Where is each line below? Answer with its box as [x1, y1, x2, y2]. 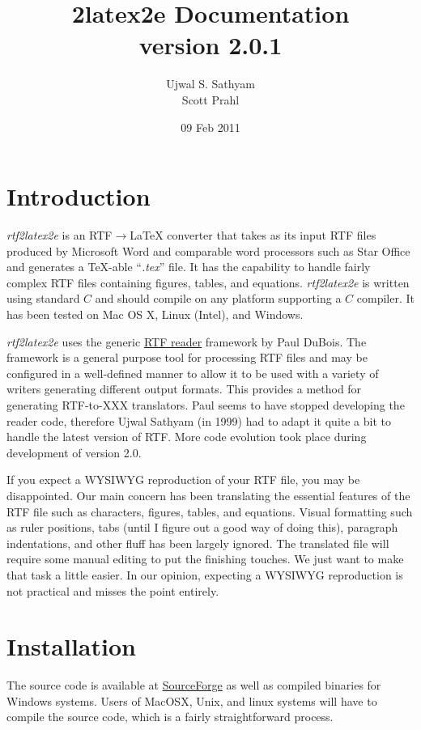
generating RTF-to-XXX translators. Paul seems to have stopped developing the [6, 396, 405, 413]
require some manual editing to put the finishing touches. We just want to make [6, 550, 404, 567]
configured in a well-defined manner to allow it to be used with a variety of [6, 364, 379, 381]
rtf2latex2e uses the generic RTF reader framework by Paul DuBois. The [6, 333, 367, 350]
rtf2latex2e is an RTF [6, 227, 113, 244]
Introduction [6, 180, 151, 213]
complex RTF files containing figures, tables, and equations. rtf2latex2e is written [6, 274, 410, 291]
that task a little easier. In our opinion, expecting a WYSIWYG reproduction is [6, 566, 403, 583]
